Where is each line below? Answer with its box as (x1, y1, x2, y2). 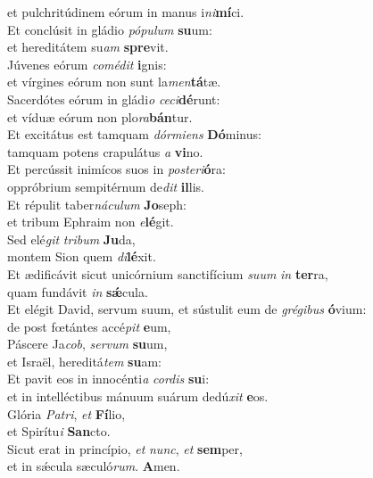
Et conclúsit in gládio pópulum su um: (7, 20, 212, 38)
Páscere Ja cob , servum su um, (7, 334, 168, 353)
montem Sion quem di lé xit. (7, 247, 156, 266)
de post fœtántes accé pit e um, (7, 317, 171, 335)
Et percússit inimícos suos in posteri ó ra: (7, 160, 226, 178)
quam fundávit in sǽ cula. (7, 282, 148, 301)
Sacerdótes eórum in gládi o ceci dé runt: (7, 89, 220, 108)
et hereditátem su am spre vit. (7, 37, 169, 56)
